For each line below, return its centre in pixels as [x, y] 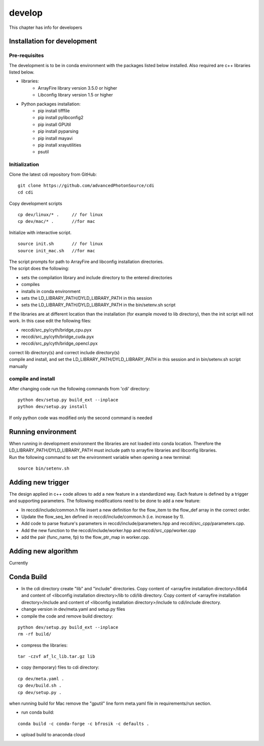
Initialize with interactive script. [40, 232]
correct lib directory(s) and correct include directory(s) [64, 352]
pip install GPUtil [54, 124]
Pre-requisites [26, 55]
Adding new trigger [39, 482]
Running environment [43, 432]
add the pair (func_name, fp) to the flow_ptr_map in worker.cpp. [86, 537]
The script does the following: [39, 268]
